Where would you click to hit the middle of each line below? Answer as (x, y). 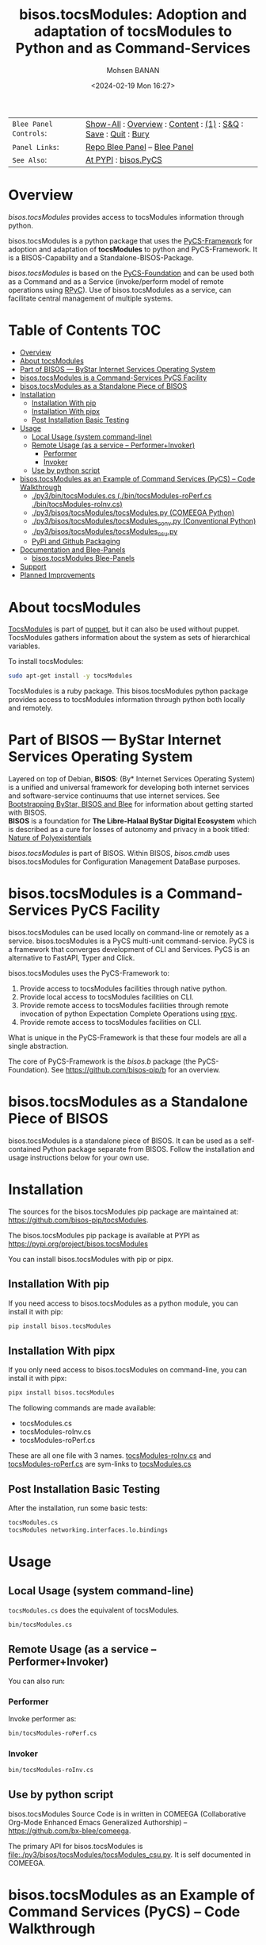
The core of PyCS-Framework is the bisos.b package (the (102, 1061)
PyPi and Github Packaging (76, 542)
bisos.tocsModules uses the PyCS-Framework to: (89, 973)
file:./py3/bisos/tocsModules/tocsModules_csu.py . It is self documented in (130, 1855)
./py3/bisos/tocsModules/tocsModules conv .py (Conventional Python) (144, 522)
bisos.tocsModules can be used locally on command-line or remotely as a (129, 933)
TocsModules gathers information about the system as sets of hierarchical (129, 638)
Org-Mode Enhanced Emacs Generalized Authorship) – (98, 1822)
